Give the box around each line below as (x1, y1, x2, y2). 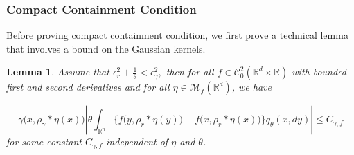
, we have (231, 80, 272, 94)
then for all (166, 64, 214, 79)
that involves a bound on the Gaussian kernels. (6, 41, 206, 55)
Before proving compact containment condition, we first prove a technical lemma (6, 28, 348, 42)
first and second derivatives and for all (6, 80, 170, 94)
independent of (106, 134, 168, 149)
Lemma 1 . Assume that (6, 64, 109, 79)
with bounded (292, 64, 347, 79)
